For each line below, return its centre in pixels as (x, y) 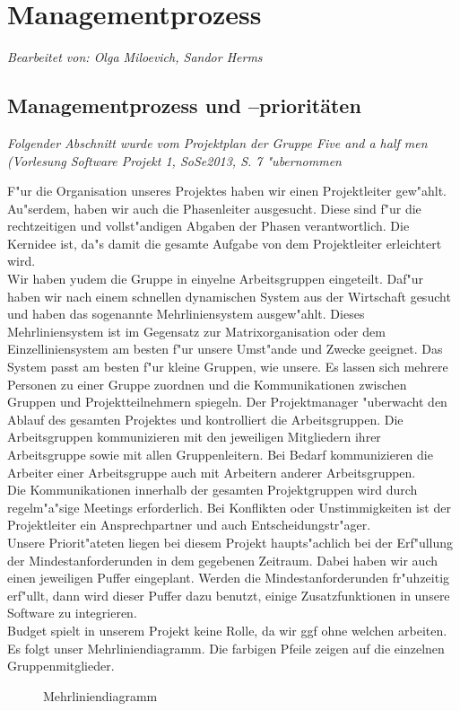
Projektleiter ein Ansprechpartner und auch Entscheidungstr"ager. (189, 525)
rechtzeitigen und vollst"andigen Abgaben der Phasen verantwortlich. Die (208, 226)
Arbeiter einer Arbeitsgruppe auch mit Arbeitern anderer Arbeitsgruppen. (212, 472)
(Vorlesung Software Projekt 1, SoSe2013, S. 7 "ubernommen (174, 160)
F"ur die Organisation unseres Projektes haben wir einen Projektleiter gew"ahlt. (227, 191)
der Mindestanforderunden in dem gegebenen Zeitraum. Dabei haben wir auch (223, 560)
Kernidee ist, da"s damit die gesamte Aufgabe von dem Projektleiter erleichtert (225, 243)
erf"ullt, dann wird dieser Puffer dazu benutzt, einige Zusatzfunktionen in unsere (229, 595)
